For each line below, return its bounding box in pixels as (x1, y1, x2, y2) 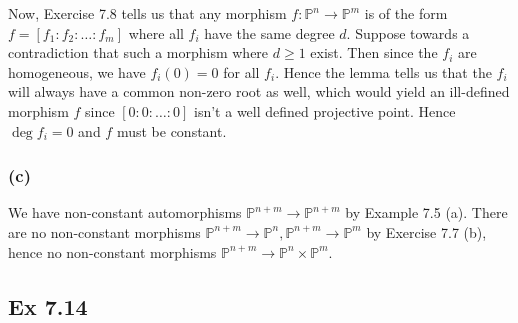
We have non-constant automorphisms (8, 202, 242, 223)
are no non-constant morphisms (8, 221, 201, 242)
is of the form (364, 3, 448, 23)
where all (128, 22, 184, 43)
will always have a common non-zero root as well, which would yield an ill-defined (8, 81, 510, 102)
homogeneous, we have (8, 61, 146, 82)
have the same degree (204, 22, 335, 43)
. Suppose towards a (346, 22, 470, 43)
